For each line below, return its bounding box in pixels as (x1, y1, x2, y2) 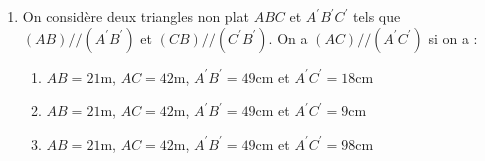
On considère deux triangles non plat (22, 6, 249, 26)
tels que (353, 6, 401, 26)
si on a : (428, 27, 478, 48)
